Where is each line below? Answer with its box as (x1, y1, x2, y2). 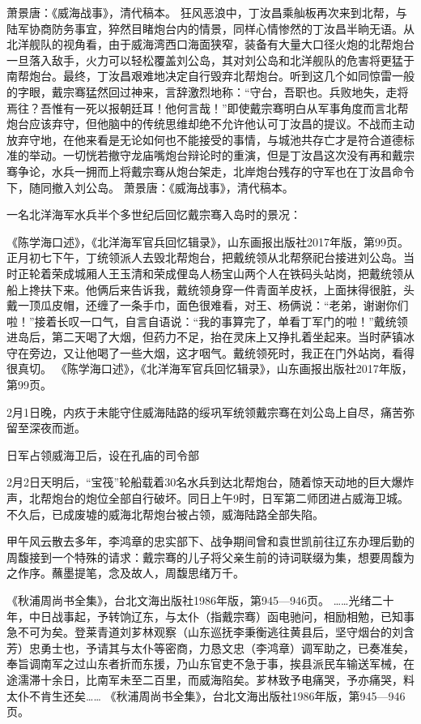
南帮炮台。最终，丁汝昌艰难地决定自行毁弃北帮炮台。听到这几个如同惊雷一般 (6, 67, 415, 84)
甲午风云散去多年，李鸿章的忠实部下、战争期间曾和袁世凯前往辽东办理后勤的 (6, 533, 415, 550)
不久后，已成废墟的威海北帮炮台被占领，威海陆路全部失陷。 (6, 505, 324, 522)
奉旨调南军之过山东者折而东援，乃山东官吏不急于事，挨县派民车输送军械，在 (6, 655, 415, 672)
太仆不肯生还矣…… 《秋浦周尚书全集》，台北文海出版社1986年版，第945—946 (6, 687, 406, 704)
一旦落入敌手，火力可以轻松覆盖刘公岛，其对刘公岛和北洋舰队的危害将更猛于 (6, 51, 415, 68)
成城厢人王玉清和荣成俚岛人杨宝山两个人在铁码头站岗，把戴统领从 (62, 264, 415, 281)
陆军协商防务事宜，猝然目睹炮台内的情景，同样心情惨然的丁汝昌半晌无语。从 (6, 19, 415, 36)
